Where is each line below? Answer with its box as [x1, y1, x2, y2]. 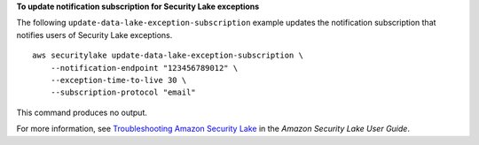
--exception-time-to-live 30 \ [50, 75, 187, 85]
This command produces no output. [16, 107, 148, 118]
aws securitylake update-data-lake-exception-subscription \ [32, 50, 303, 61]
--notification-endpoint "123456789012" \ [50, 63, 239, 72]
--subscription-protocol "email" [50, 88, 197, 97]
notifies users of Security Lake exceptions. [16, 29, 173, 40]
